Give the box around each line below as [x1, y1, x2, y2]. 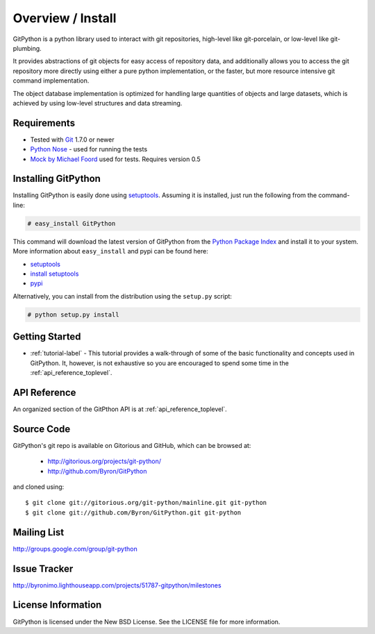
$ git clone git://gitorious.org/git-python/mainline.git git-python [25, 499, 267, 507]
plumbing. [12, 44, 42, 52]
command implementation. [12, 76, 90, 85]
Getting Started [12, 331, 81, 343]
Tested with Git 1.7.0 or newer [30, 135, 115, 144]
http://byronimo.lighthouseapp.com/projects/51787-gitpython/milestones [12, 581, 222, 590]
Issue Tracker [12, 562, 74, 574]
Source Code [12, 423, 71, 435]
